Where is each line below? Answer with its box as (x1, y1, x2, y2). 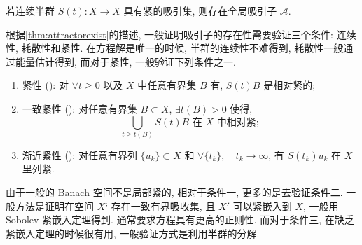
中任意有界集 (137, 78, 197, 92)
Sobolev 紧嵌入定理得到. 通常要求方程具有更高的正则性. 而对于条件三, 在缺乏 (6, 212, 354, 227)
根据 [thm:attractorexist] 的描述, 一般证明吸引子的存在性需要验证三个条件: (6, 27, 334, 41)
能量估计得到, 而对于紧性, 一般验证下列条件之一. (15, 54, 236, 69)
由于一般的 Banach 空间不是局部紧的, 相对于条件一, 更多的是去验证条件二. (6, 185, 343, 199)
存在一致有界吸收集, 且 (111, 198, 216, 213)
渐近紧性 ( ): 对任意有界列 (22, 147, 137, 162)
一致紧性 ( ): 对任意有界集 (22, 101, 137, 115)
